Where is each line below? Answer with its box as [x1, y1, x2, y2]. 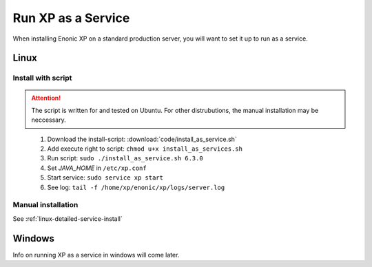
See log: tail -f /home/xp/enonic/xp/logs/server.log [47, 183, 225, 191]
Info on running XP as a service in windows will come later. [12, 250, 180, 259]
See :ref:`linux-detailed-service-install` [12, 214, 123, 223]
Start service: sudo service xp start [47, 173, 163, 182]
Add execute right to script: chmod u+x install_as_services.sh [47, 145, 242, 153]
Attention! [31, 94, 61, 102]
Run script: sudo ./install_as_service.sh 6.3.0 [47, 154, 203, 162]
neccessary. [31, 116, 67, 124]
